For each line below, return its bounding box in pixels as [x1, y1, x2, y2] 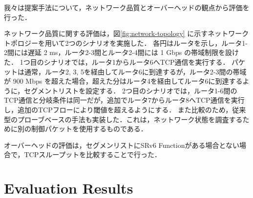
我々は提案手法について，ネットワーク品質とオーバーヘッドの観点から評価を [4, 2, 250, 12]
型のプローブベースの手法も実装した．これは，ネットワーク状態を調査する [4, 114, 243, 124]
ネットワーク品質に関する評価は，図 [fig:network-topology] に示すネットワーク [4, 28, 249, 38]
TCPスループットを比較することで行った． [24, 149, 161, 160]
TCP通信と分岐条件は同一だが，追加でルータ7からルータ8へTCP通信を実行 [4, 95, 245, 105]
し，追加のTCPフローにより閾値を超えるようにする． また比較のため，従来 [4, 104, 246, 114]
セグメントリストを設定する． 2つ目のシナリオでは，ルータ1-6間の [24, 85, 237, 95]
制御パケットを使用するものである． [31, 124, 148, 134]
